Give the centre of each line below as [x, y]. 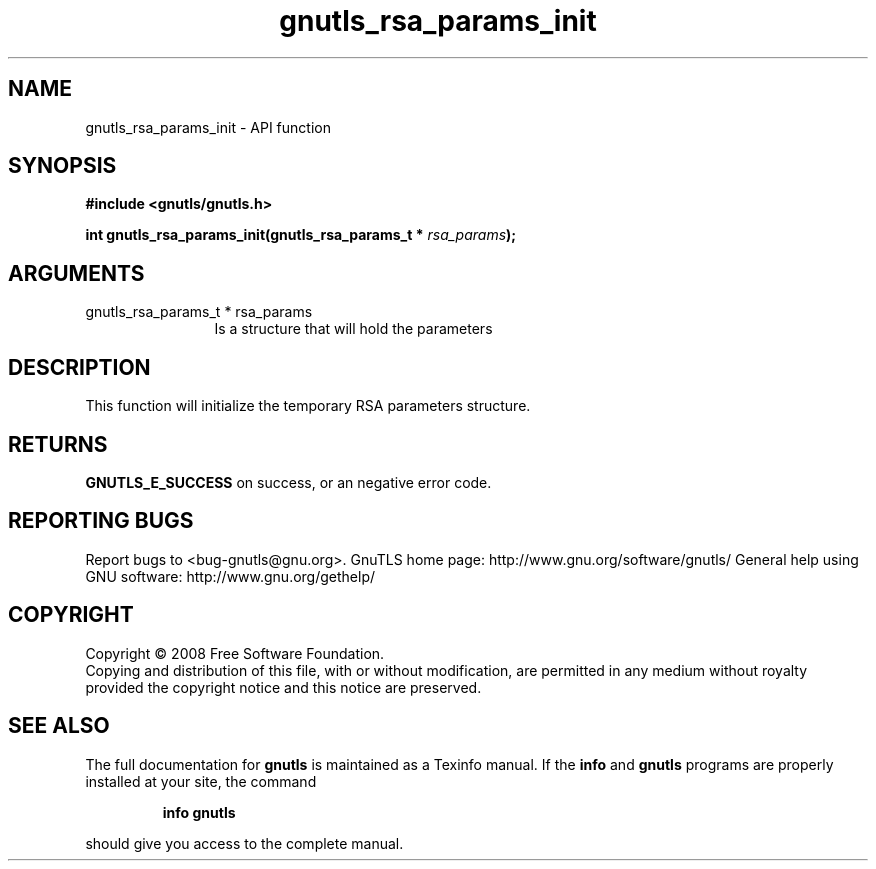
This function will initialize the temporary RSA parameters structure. [308, 406]
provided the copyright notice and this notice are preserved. [283, 687]
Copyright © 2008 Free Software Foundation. [235, 653]
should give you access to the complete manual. [244, 843]
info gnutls [199, 812]
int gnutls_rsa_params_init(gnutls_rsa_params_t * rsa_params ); [301, 235]
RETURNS [58, 444]
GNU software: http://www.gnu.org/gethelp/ [230, 576]
